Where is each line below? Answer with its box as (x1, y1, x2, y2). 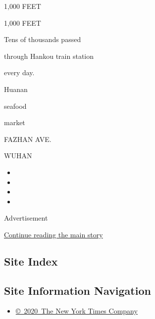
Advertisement (4, 213, 48, 223)
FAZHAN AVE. (4, 134, 52, 144)
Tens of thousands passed (4, 34, 81, 45)
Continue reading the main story (4, 229, 103, 239)
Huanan (4, 84, 28, 94)
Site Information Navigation (4, 282, 151, 298)
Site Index (4, 253, 58, 269)
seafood (4, 100, 27, 111)
